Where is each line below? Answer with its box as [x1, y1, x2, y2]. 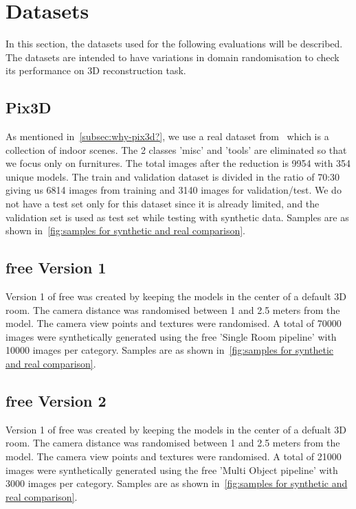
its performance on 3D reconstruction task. [5, 63, 186, 78]
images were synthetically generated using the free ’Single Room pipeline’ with [5, 329, 337, 343]
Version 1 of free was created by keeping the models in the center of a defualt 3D [5, 422, 347, 436]
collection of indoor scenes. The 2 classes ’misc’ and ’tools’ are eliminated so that [5, 142, 347, 157]
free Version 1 [5, 257, 107, 278]
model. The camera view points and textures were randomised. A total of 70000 [5, 316, 342, 330]
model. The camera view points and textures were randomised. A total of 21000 [5, 449, 342, 464]
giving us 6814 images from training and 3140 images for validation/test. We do [5, 183, 342, 197]
